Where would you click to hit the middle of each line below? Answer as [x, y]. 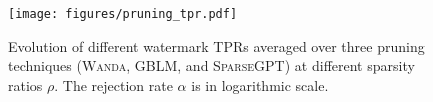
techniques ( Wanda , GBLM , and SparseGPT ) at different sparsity [211, 65]
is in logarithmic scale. [260, 84]
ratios [25, 84]
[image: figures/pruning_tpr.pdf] [123, 14]
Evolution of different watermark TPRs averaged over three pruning [216, 45]
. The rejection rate [113, 84]
